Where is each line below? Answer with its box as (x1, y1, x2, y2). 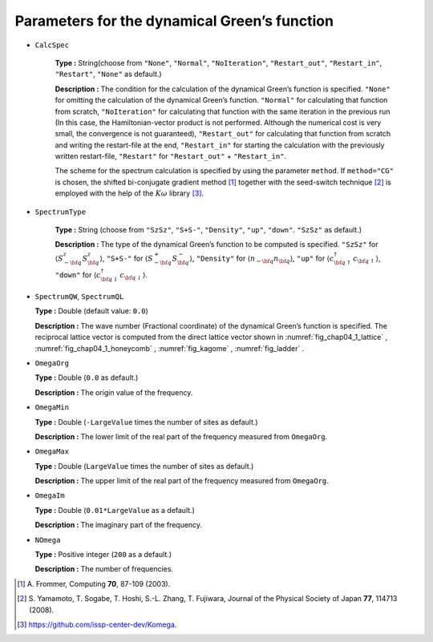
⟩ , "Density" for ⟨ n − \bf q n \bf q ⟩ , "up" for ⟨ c (189, 253, 334, 264)
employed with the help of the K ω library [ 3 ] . (55, 188, 204, 198)
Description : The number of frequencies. (34, 564, 174, 574)
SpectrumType (34, 207, 87, 216)
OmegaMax (34, 447, 70, 456)
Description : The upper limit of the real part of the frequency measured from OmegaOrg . (34, 476, 329, 486)
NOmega (34, 535, 61, 544)
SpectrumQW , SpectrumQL (34, 291, 124, 301)
